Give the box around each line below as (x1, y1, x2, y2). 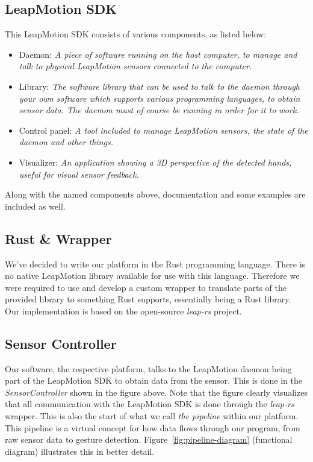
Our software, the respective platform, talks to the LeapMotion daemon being (5, 362, 292, 375)
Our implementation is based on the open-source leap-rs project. (5, 304, 242, 317)
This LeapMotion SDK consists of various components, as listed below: (5, 28, 267, 40)
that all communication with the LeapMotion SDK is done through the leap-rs (5, 398, 294, 410)
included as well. (5, 199, 66, 212)
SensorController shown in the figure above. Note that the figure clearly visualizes (5, 386, 308, 398)
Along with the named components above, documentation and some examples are (5, 188, 306, 201)
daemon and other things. (19, 136, 113, 148)
